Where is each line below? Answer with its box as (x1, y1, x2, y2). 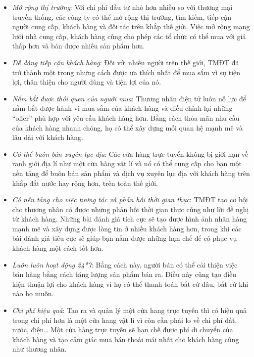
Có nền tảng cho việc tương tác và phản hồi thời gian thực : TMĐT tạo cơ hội (12, 194, 248, 205)
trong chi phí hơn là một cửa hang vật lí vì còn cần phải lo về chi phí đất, (12, 314, 237, 325)
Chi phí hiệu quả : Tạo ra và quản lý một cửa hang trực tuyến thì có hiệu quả (12, 305, 247, 315)
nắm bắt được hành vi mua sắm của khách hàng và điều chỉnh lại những (12, 103, 233, 113)
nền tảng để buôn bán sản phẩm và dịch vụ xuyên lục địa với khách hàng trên (12, 168, 250, 178)
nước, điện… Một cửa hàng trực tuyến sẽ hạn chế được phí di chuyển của (12, 324, 233, 335)
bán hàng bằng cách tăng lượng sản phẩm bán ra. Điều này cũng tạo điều (12, 269, 237, 279)
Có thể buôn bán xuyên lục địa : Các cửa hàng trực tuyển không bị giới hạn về (12, 148, 249, 159)
